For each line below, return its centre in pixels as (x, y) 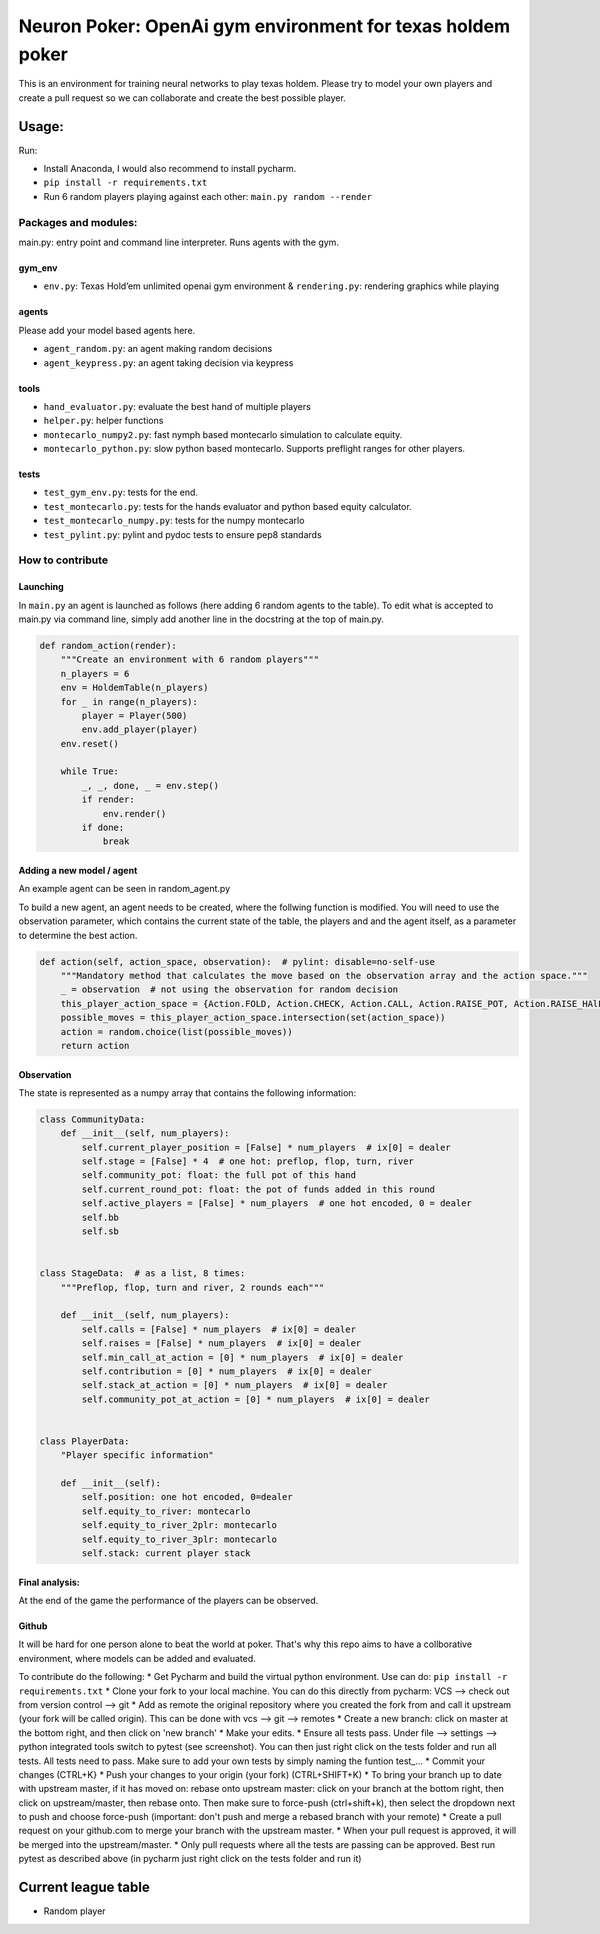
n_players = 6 (95, 673)
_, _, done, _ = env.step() (150, 785)
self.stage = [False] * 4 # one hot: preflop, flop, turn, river (248, 1161)
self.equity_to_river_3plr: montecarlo (179, 1539)
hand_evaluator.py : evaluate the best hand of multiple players (177, 406)
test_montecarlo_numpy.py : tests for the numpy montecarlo (174, 521)
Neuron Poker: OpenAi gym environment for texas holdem (264, 26)
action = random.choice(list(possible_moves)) (177, 1031)
